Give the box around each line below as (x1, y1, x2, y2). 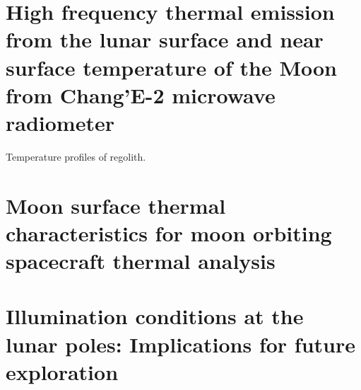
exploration (6, 357, 119, 386)
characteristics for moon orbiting (6, 218, 332, 247)
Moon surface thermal (6, 190, 226, 219)
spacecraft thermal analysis (6, 246, 276, 275)
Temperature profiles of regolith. (6, 149, 146, 164)
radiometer (6, 108, 114, 137)
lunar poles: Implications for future (6, 329, 356, 358)
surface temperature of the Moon (6, 52, 337, 81)
